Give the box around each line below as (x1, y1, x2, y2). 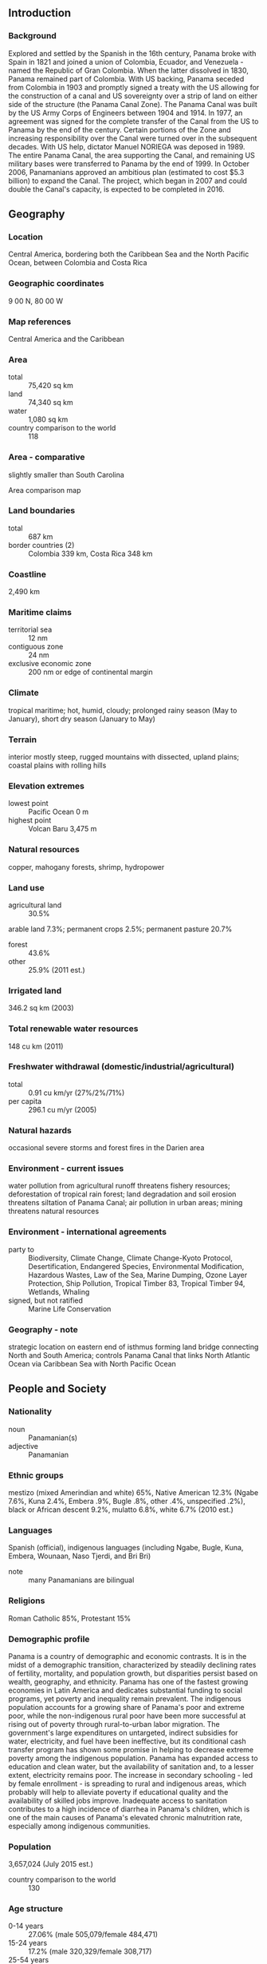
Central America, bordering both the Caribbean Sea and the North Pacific (8, 249, 249, 259)
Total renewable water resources (8, 1023, 139, 1034)
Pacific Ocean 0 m (28, 807, 89, 817)
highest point (8, 815, 52, 825)
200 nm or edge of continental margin (28, 667, 153, 677)
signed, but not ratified (8, 1295, 84, 1305)
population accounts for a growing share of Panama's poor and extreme (8, 1702, 245, 1712)
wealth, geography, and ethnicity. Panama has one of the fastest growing (8, 1676, 249, 1686)
